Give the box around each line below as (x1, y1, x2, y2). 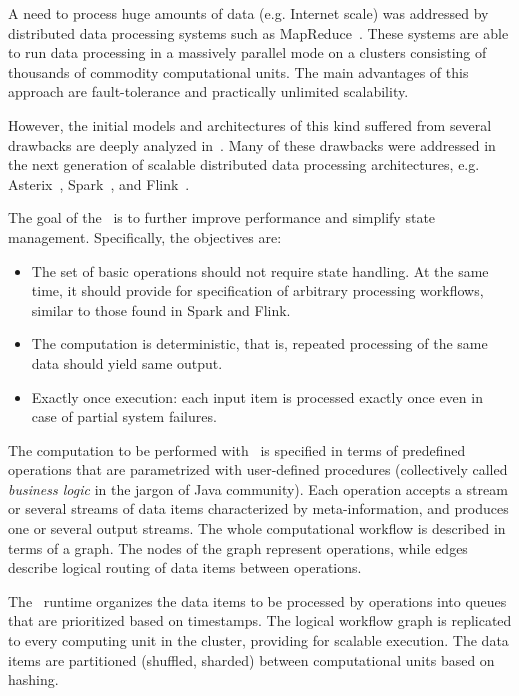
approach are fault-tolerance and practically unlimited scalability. (8, 81, 409, 102)
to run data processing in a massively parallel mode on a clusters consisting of (8, 42, 487, 63)
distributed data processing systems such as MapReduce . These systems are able (8, 22, 509, 43)
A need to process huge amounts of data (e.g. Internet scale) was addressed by (8, 3, 489, 23)
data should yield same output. (31, 352, 223, 373)
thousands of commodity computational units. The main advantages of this (8, 61, 469, 82)
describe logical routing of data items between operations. (8, 557, 362, 578)
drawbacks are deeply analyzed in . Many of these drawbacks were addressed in (8, 134, 496, 155)
